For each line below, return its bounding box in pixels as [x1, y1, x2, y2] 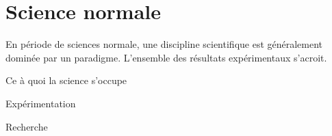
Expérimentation [5, 96, 76, 110]
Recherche [5, 119, 48, 133]
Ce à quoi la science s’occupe [5, 73, 127, 87]
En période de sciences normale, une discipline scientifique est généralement [5, 37, 323, 51]
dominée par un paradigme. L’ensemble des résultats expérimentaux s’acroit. [5, 50, 327, 64]
